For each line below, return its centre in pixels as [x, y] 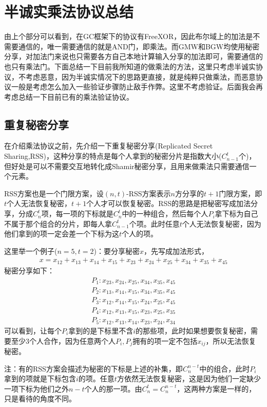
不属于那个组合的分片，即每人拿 [58, 223]
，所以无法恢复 [231, 340]
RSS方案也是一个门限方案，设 [54, 193]
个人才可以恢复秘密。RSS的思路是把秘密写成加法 [169, 203]
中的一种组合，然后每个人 [165, 214]
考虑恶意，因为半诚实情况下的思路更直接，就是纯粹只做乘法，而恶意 [140, 76]
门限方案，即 [241, 193]
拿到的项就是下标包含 [40, 378]
